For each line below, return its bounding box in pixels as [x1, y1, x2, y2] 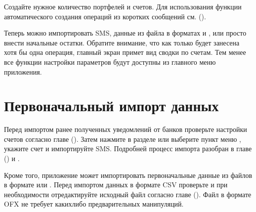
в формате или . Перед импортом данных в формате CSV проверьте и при [4, 179, 228, 190]
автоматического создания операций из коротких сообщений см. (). [4, 11, 206, 21]
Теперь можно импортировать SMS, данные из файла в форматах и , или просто [4, 28, 247, 38]
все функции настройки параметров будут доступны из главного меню [4, 56, 216, 67]
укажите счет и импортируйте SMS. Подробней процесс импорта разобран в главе [4, 143, 252, 154]
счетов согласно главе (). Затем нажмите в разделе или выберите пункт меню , [4, 133, 241, 144]
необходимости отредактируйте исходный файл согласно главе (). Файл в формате [4, 189, 252, 199]
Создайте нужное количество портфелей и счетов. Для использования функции [4, 1, 242, 11]
